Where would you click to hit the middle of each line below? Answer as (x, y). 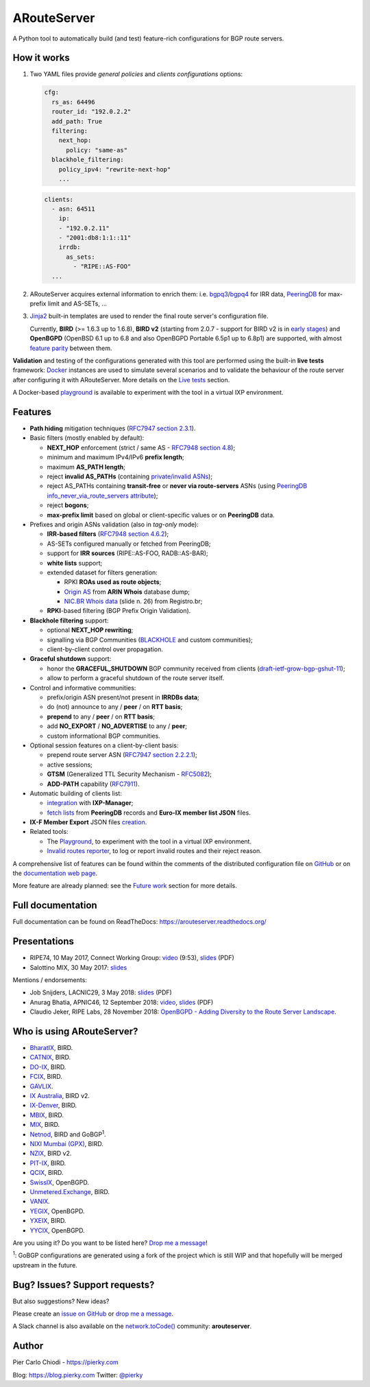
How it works (41, 58)
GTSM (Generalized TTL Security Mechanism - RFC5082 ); (129, 774)
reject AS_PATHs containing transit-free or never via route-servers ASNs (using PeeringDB (177, 486)
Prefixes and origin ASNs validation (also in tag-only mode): (114, 524)
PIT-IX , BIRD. (48, 1163)
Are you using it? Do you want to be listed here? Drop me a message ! (110, 1243)
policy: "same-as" (97, 150)
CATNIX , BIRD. (50, 1058)
